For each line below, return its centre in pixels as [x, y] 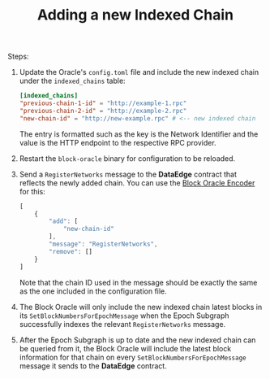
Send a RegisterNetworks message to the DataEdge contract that [128, 174]
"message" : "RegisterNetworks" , [103, 244]
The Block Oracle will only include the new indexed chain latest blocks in [141, 307]
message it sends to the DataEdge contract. [93, 366]
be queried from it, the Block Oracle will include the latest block [125, 348]
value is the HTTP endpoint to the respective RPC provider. [118, 142]
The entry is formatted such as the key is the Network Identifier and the [139, 134]
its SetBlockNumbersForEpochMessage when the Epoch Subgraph [124, 316]
